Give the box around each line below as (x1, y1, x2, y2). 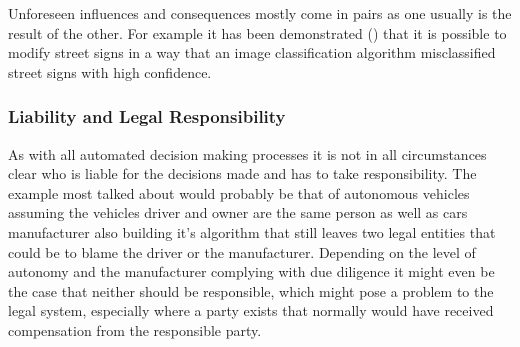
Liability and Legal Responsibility (8, 104, 286, 129)
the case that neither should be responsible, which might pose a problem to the (8, 280, 494, 301)
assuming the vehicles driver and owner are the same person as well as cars (8, 202, 468, 223)
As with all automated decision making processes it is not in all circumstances (8, 143, 487, 164)
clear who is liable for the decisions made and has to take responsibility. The (8, 163, 477, 184)
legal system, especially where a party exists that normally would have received (8, 300, 494, 321)
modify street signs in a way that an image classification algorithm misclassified (8, 42, 496, 63)
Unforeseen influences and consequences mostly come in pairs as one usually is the (8, 3, 512, 23)
